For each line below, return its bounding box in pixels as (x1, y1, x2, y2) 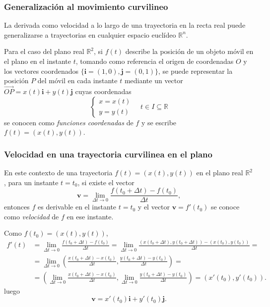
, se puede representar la (158, 65, 233, 76)
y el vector (137, 202, 170, 212)
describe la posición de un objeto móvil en (125, 46, 254, 56)
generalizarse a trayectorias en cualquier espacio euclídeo (4, 29, 176, 40)
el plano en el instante (4, 56, 71, 66)
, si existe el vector (77, 177, 135, 187)
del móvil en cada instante (37, 75, 118, 86)
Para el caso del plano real (4, 46, 84, 56)
